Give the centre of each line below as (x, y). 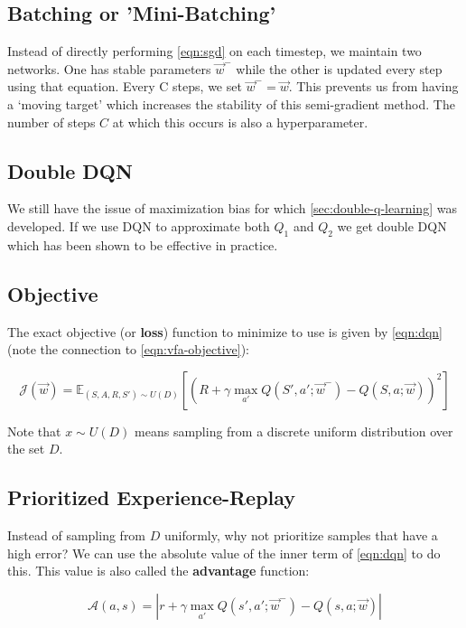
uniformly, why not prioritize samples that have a (301, 535)
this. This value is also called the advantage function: (158, 571)
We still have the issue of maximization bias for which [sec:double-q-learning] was (232, 208)
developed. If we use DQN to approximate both (139, 225)
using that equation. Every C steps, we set (125, 86)
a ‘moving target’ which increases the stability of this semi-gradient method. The (231, 103)
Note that (34, 431)
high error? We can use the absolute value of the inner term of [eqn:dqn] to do (224, 553)
